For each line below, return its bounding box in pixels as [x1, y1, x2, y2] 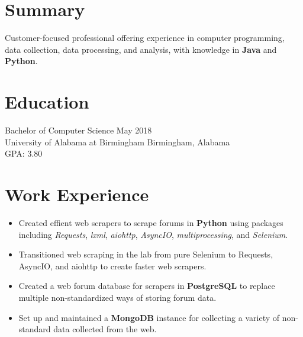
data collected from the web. [53, 323, 157, 335]
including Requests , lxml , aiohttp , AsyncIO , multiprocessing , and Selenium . [18, 228, 288, 240]
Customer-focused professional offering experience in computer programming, [5, 31, 285, 44]
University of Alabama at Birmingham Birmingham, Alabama [5, 135, 230, 148]
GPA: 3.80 [5, 147, 43, 160]
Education [5, 90, 89, 114]
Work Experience [5, 182, 149, 206]
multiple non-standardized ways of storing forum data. [18, 291, 217, 303]
